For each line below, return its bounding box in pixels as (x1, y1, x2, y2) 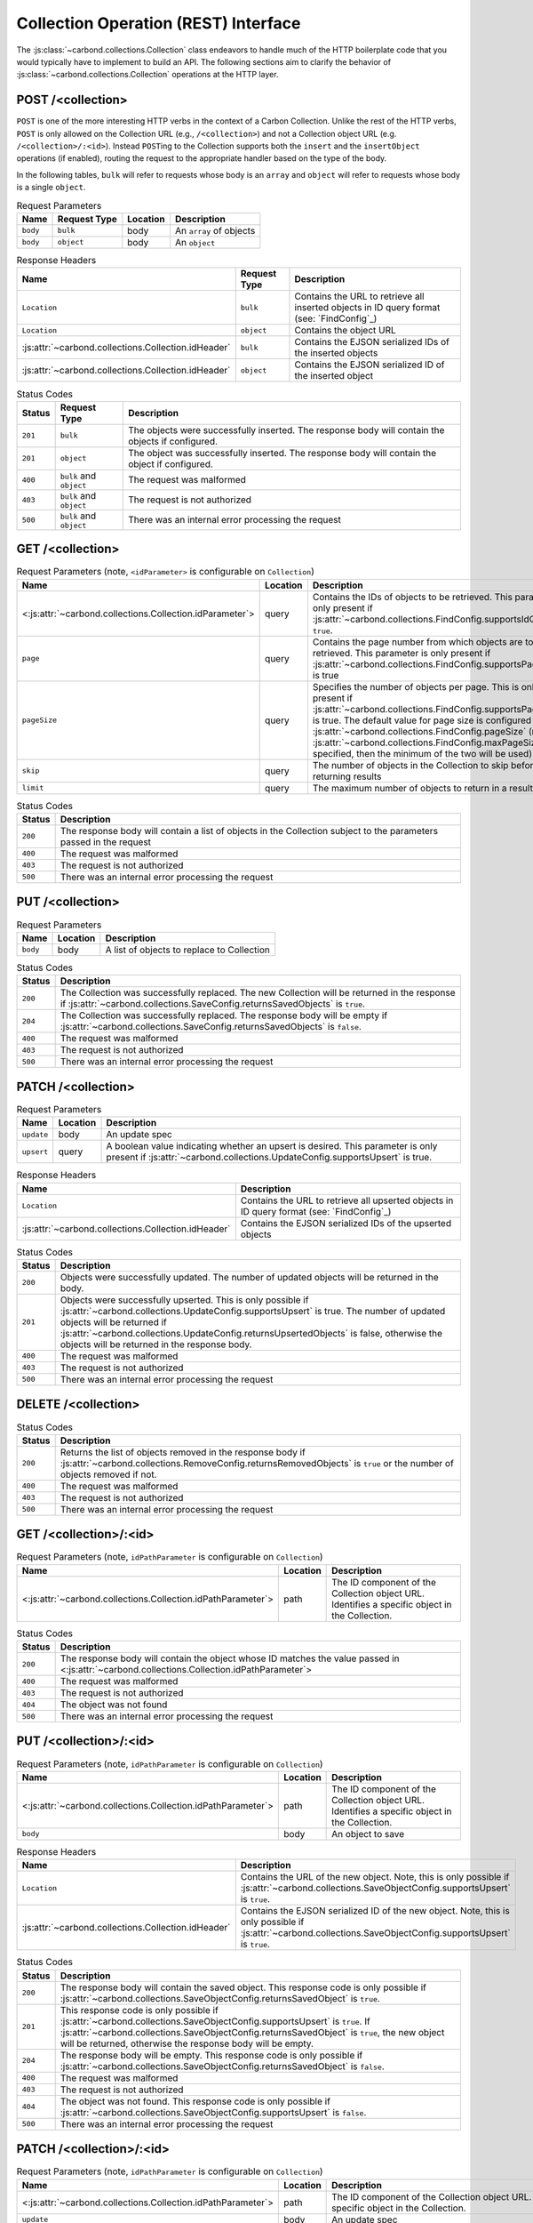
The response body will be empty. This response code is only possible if (60, 2049, 363, 2061)
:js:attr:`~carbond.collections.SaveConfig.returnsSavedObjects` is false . (60, 1021, 362, 1033)
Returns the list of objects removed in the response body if (60, 1446, 306, 1458)
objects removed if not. (60, 1468, 157, 1481)
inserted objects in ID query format (294, 301, 441, 314)
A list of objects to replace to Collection (105, 943, 270, 956)
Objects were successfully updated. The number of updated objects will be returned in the (60, 1271, 439, 1283)
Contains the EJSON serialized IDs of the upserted (240, 1216, 452, 1229)
